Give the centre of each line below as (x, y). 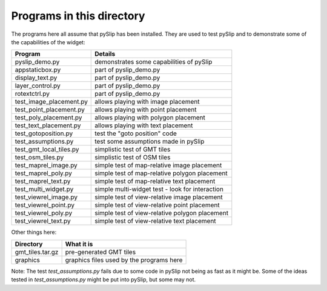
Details (105, 54)
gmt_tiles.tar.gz (37, 252)
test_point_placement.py (50, 110)
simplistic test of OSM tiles (133, 158)
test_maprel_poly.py (43, 173)
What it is (79, 244)
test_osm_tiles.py (39, 158)
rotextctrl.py (32, 94)
